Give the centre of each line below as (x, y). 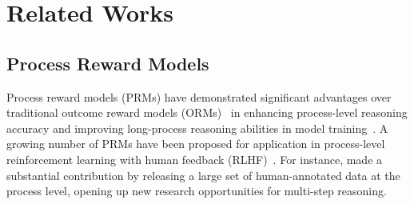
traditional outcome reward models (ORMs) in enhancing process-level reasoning (207, 112)
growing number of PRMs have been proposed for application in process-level (196, 144)
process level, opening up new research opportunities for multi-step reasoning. (197, 191)
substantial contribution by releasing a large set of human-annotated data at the (203, 175)
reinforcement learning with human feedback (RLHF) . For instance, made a (195, 159)
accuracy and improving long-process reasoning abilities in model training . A (197, 128)
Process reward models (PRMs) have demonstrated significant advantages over (199, 96)
